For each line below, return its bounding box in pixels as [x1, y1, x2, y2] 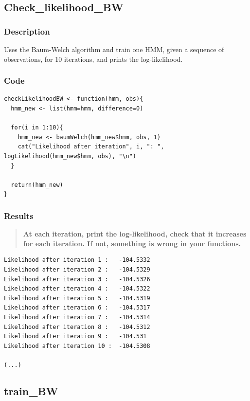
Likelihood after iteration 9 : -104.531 [4, 333, 147, 340]
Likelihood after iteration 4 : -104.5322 [4, 285, 150, 292]
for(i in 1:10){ [11, 124, 63, 131]
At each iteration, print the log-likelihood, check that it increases [23, 229, 247, 239]
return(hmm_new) [11, 181, 63, 188]
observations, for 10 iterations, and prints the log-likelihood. [4, 54, 183, 64]
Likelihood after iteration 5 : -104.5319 [4, 294, 150, 302]
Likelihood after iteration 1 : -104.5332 [4, 256, 150, 264]
